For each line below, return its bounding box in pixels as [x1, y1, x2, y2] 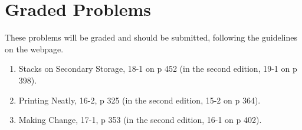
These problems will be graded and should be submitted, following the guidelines [5, 31, 297, 44]
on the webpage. [5, 42, 64, 55]
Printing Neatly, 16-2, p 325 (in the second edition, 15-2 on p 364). [18, 94, 261, 106]
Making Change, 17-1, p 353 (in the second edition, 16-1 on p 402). [18, 114, 262, 126]
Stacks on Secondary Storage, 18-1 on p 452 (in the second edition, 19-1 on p [18, 62, 297, 75]
